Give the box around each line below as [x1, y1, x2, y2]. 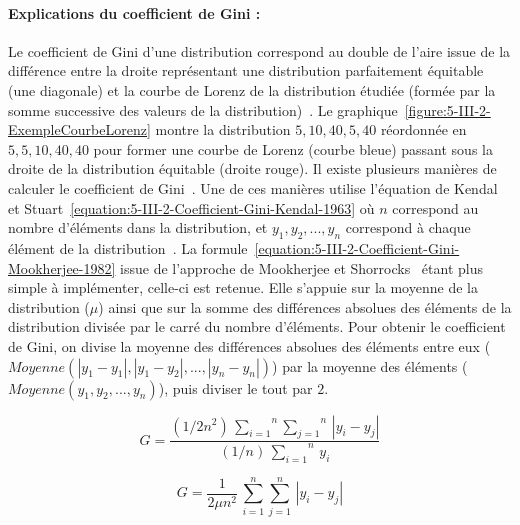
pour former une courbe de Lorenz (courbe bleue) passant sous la [93, 138, 493, 159]
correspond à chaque [345, 217, 471, 238]
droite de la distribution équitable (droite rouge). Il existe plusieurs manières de [8, 158, 497, 179]
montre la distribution [155, 119, 291, 140]
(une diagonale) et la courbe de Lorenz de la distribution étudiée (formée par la [8, 79, 496, 100]
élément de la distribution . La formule [8, 237, 248, 258]
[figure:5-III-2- [404, 99, 491, 120]
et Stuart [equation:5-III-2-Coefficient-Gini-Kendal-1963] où [8, 197, 375, 218]
